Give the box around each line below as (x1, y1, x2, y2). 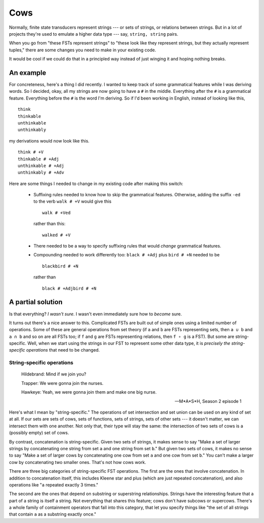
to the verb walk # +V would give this (33, 198, 112, 205)
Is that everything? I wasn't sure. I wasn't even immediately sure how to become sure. (9, 311, 182, 317)
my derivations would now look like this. (9, 138, 90, 144)
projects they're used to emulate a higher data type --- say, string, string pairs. (9, 31, 178, 37)
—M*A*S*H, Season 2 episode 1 (175, 398, 242, 404)
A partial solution (9, 298, 63, 306)
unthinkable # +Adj (18, 163, 65, 168)
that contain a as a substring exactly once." (9, 511, 96, 517)
